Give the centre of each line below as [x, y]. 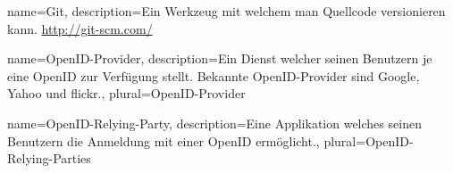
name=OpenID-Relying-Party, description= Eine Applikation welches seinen [214, 123]
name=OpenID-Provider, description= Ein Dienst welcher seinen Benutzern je [220, 58]
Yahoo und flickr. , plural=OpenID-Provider [126, 93]
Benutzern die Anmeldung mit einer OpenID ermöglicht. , [164, 140]
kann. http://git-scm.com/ [80, 28]
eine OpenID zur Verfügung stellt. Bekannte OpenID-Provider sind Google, [214, 75]
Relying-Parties [49, 158]
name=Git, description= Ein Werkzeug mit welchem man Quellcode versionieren [226, 11]
